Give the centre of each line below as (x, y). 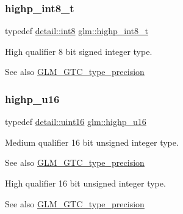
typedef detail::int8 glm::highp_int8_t (77, 31)
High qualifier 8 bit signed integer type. (79, 51)
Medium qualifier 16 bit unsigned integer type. (92, 142)
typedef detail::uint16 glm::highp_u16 (76, 122)
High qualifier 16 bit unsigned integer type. (85, 183)
